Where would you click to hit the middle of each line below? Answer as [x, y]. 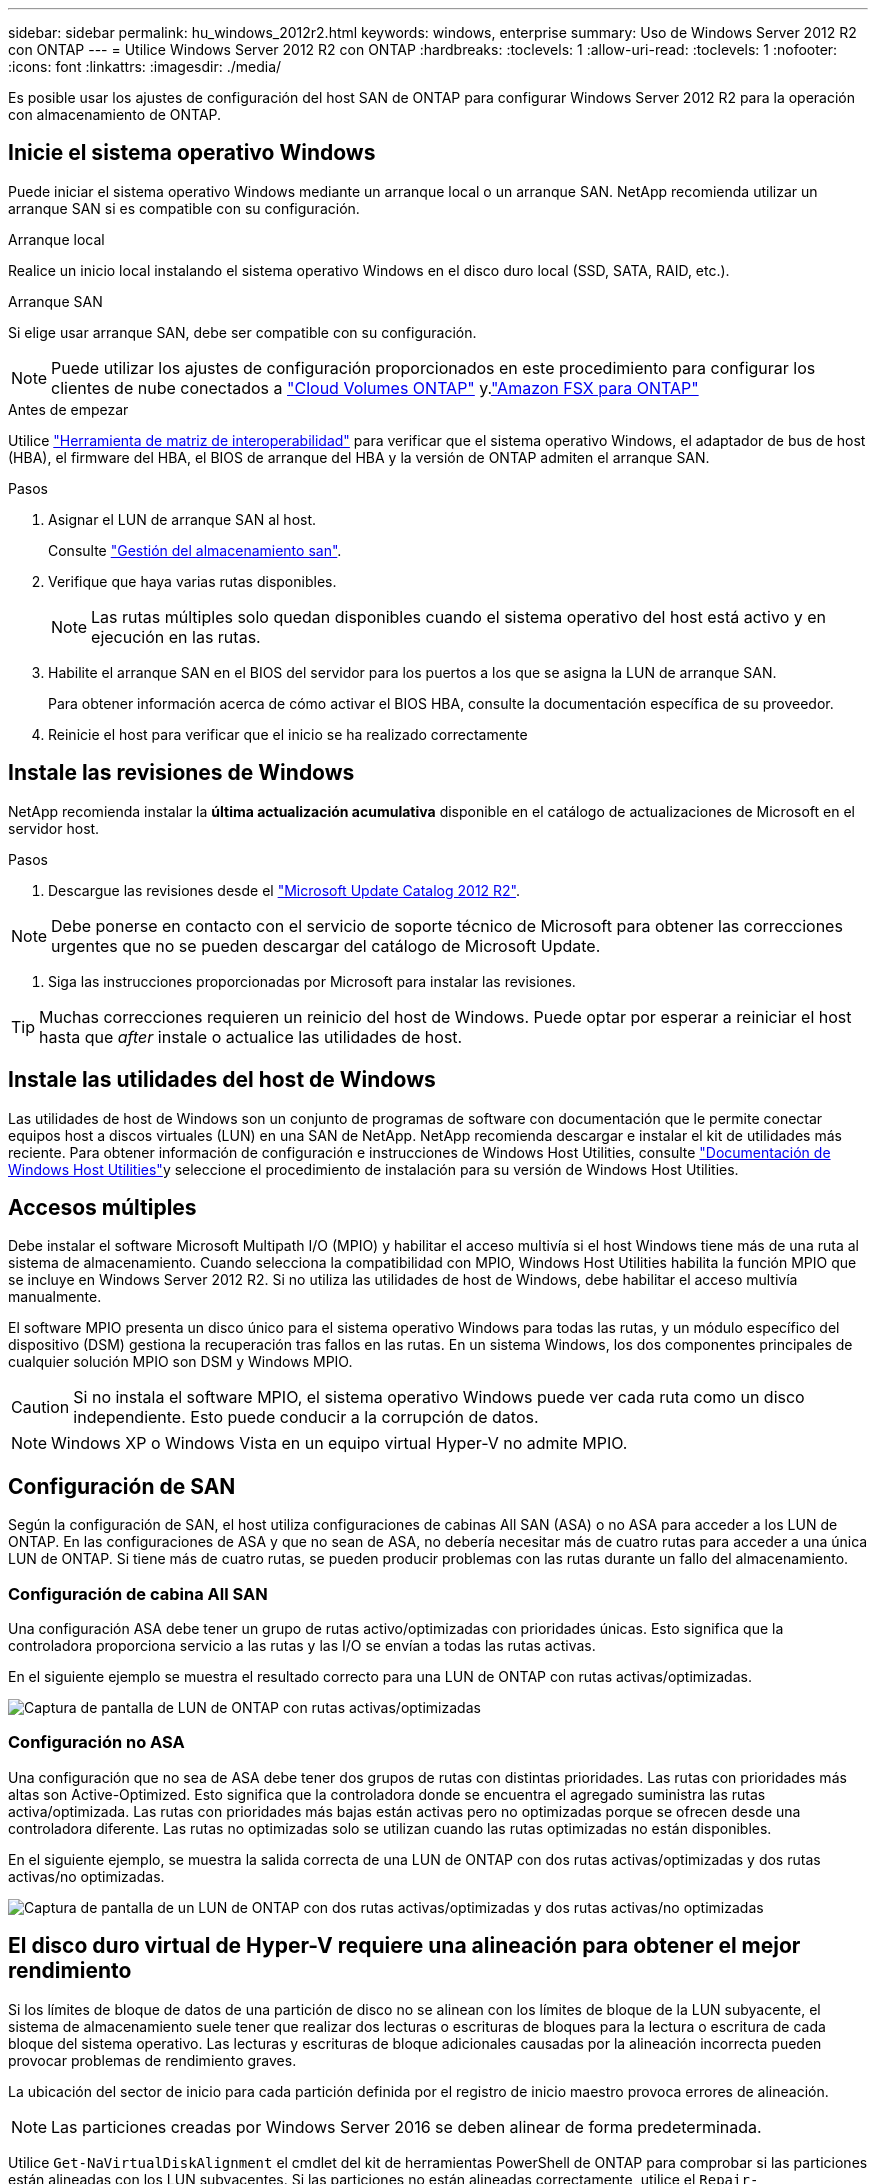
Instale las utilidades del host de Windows [222, 1080]
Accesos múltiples [102, 1207]
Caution [40, 1407]
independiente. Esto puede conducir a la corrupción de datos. [306, 1417]
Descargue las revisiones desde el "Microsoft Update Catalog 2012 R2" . [284, 890]
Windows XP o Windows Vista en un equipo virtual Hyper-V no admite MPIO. [339, 1443]
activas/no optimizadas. [86, 1876]
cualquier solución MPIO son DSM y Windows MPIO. [180, 1362]
